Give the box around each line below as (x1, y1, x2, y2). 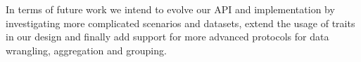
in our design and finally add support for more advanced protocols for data (6, 29, 329, 44)
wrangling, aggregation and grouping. (6, 42, 167, 57)
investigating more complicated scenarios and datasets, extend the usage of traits (6, 15, 355, 30)
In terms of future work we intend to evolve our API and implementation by (6, 2, 335, 16)
